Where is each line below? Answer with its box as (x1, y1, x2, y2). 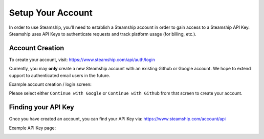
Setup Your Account (9, 7, 93, 18)
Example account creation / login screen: (9, 81, 92, 87)
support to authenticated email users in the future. (9, 72, 110, 78)
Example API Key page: (9, 125, 56, 131)
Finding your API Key (9, 103, 74, 112)
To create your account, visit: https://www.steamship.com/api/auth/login (9, 57, 155, 62)
